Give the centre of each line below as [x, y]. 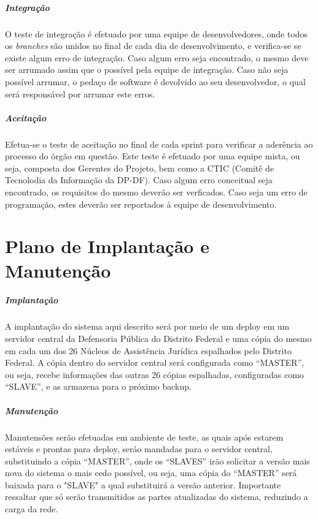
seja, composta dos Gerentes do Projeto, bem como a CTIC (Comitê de [140, 168]
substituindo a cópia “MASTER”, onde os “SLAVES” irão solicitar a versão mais [157, 460]
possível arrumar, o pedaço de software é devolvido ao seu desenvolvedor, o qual [155, 81]
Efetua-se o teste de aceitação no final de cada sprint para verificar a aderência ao [159, 144]
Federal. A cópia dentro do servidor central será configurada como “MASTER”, [155, 362]
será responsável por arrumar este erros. [80, 93]
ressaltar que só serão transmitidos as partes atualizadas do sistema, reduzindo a [157, 497]
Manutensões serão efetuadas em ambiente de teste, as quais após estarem [144, 437]
